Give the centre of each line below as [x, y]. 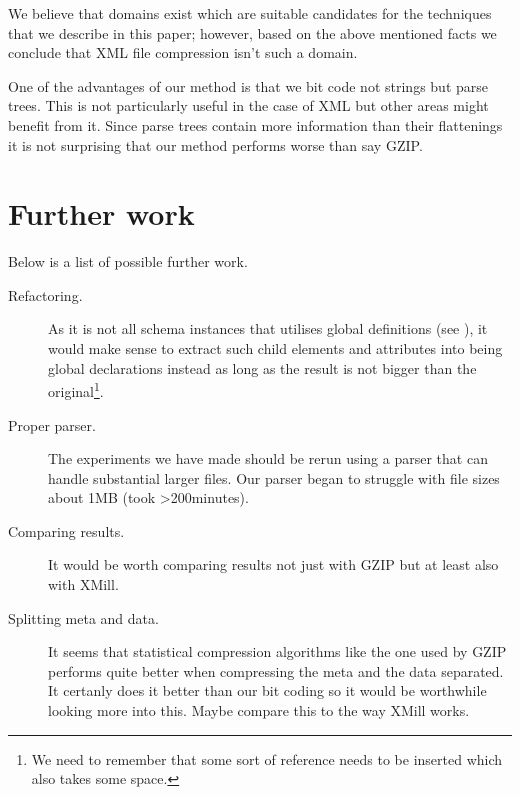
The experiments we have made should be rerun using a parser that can [268, 458]
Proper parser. [52, 424]
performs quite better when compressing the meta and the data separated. [276, 670]
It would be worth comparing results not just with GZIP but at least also [273, 564]
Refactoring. [45, 294]
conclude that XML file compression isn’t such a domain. [183, 52]
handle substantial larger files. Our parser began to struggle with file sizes [274, 477]
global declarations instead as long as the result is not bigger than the [262, 367]
